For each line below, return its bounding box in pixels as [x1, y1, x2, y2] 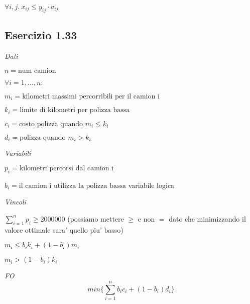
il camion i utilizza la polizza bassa [19, 182, 127, 189]
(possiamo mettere [67, 213, 124, 224]
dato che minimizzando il [169, 213, 246, 224]
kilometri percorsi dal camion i [19, 165, 114, 172]
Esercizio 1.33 [5, 27, 77, 43]
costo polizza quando [19, 120, 83, 128]
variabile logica [128, 179, 175, 190]
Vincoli [5, 196, 26, 207]
